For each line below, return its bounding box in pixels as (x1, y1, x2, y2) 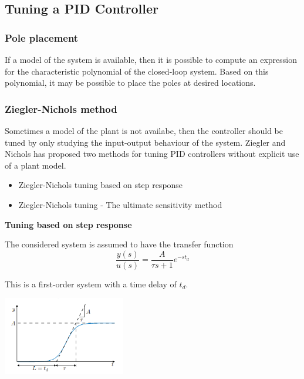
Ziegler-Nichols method (5, 101, 117, 116)
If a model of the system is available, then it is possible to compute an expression (5, 53, 297, 65)
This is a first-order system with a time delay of (5, 277, 177, 290)
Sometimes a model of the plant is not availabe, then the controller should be (5, 125, 283, 136)
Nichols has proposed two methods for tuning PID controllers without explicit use (5, 147, 299, 160)
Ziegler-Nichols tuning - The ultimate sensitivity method (18, 198, 222, 210)
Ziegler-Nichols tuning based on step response (18, 179, 183, 191)
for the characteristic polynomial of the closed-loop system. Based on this (5, 65, 269, 77)
